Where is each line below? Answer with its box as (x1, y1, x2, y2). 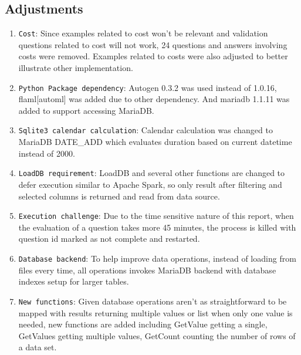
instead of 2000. (18, 147, 75, 159)
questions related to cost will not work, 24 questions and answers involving (18, 38, 288, 50)
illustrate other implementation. (18, 62, 133, 74)
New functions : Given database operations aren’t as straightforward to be (18, 295, 287, 307)
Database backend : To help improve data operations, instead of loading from (18, 252, 296, 265)
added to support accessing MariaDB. (18, 104, 154, 116)
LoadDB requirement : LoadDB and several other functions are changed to (18, 167, 285, 179)
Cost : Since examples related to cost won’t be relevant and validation (18, 27, 268, 39)
